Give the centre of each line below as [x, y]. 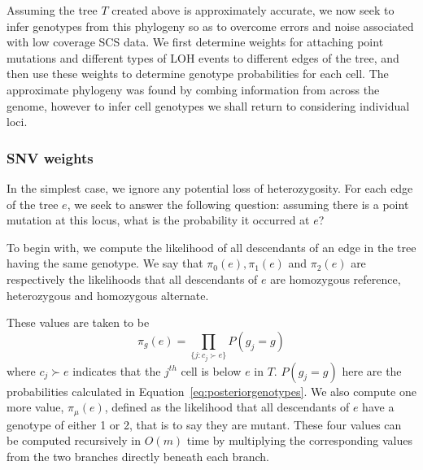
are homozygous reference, [336, 279]
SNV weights [50, 157]
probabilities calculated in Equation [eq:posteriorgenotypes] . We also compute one [211, 391]
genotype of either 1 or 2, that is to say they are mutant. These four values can [204, 424]
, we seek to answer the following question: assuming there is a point [238, 204]
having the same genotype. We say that [105, 263]
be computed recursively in [74, 440]
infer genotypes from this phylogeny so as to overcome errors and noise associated [210, 26]
